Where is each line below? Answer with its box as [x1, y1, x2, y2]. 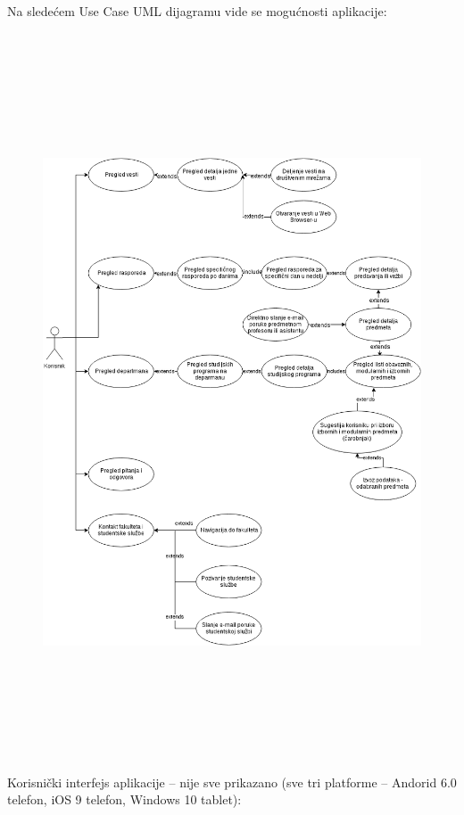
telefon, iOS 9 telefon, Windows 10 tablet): [7, 790, 242, 809]
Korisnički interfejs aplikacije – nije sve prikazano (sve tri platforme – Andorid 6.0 [7, 772, 457, 791]
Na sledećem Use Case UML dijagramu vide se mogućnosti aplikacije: [7, 2, 387, 20]
